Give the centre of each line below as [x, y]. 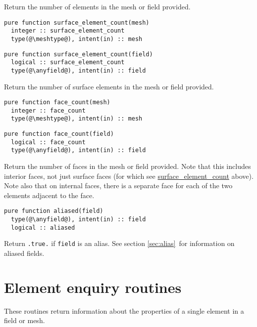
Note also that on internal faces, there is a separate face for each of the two [118, 185]
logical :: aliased [43, 227]
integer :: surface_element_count [68, 31]
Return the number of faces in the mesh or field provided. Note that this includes [128, 166]
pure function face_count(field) [59, 134]
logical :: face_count [48, 142]
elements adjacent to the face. [49, 195]
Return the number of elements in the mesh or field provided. [97, 6]
